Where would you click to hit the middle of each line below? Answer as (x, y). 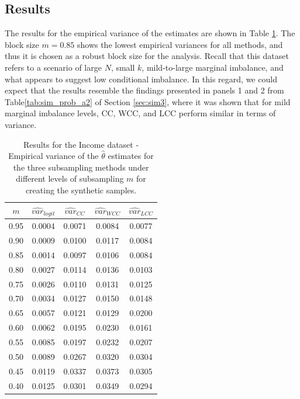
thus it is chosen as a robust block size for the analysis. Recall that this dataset (147, 56)
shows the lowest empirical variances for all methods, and (180, 44)
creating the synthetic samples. (81, 190)
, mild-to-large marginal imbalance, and (213, 67)
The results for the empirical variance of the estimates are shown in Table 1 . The (150, 33)
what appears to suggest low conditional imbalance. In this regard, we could (141, 79)
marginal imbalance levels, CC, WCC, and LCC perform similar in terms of (140, 113)
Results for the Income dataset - (81, 144)
